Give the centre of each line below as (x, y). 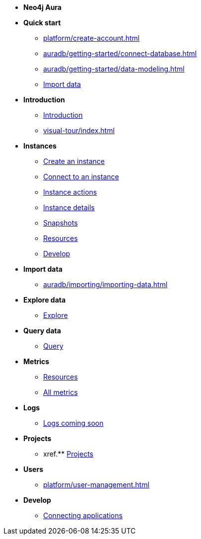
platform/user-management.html (96, 485)
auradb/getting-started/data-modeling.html (114, 69)
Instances (40, 146)
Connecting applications (83, 515)
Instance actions (70, 192)
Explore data (45, 300)
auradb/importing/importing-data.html (105, 284)
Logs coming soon (73, 423)
